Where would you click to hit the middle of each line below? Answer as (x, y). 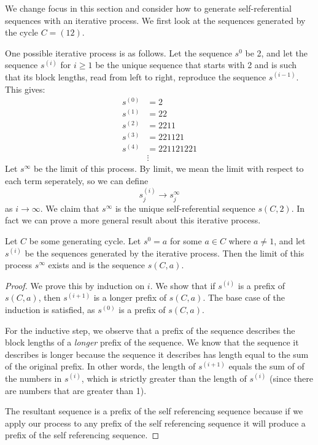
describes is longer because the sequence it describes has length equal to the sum (157, 354)
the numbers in (33, 378)
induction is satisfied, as (50, 309)
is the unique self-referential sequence (185, 208)
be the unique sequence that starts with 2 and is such (196, 65)
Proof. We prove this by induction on (75, 285)
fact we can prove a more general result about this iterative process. (133, 220)
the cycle (22, 32)
